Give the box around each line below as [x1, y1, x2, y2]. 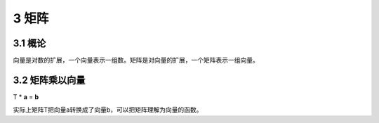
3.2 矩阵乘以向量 [13, 74, 86, 86]
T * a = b [13, 92, 39, 101]
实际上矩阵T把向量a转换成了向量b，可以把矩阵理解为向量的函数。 [13, 105, 203, 114]
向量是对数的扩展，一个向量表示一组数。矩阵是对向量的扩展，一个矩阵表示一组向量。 [13, 56, 259, 65]
